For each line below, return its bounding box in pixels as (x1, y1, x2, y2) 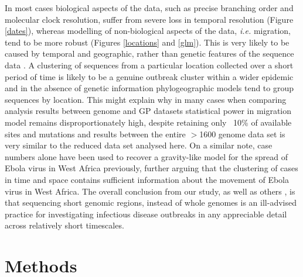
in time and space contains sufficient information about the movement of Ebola (5, 173, 290, 185)
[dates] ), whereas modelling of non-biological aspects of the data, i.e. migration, (5, 25, 291, 37)
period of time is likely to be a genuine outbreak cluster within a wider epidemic (5, 70, 294, 82)
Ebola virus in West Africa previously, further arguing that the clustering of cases (5, 162, 298, 174)
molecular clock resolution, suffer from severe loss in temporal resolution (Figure (5, 13, 294, 25)
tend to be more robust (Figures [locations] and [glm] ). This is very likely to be (5, 36, 290, 48)
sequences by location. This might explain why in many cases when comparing (5, 93, 287, 105)
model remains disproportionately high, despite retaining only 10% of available (5, 116, 292, 128)
